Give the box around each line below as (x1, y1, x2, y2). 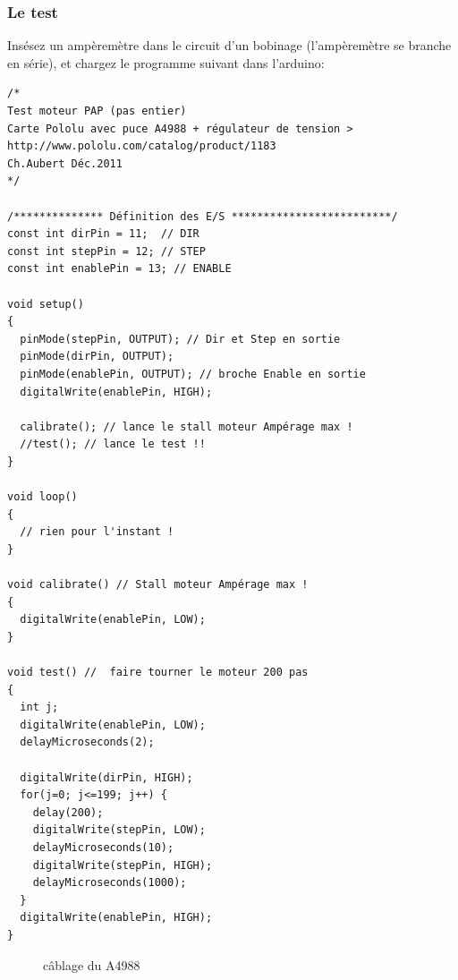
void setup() (7, 297, 84, 311)
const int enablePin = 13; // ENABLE (7, 262, 232, 276)
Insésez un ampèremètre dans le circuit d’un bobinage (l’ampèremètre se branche (7, 36, 452, 55)
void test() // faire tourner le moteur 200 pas (7, 666, 309, 678)
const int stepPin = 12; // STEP (7, 244, 206, 258)
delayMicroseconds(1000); (32, 876, 187, 890)
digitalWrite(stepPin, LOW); (32, 823, 206, 837)
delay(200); (32, 805, 104, 819)
